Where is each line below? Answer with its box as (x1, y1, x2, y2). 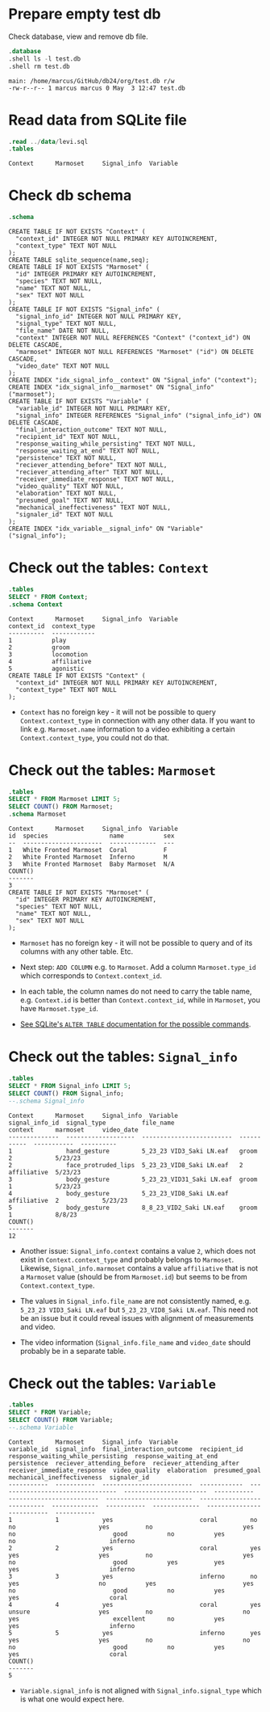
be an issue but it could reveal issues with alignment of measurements (19, 1313, 254, 1322)
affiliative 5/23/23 (8, 1168, 81, 1176)
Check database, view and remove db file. (8, 32, 149, 41)
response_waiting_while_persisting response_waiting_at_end (8, 1452, 218, 1460)
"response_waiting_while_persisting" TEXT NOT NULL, (15, 440, 197, 449)
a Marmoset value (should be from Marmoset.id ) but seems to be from (19, 1271, 247, 1281)
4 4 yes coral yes (8, 1600, 262, 1609)
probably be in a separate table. (19, 1346, 127, 1356)
